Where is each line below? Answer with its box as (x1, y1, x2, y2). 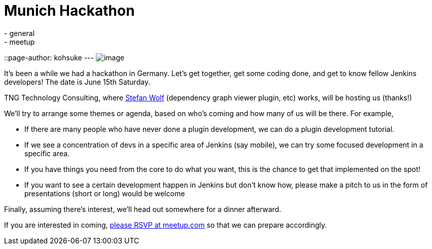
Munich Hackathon (4, 2, 135, 19)
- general (4, 28, 35, 38)
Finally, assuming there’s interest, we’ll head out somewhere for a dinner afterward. (4, 204, 281, 214)
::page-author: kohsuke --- (4, 53, 94, 62)
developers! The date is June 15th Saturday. (4, 77, 151, 86)
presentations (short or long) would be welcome (24, 189, 185, 198)
